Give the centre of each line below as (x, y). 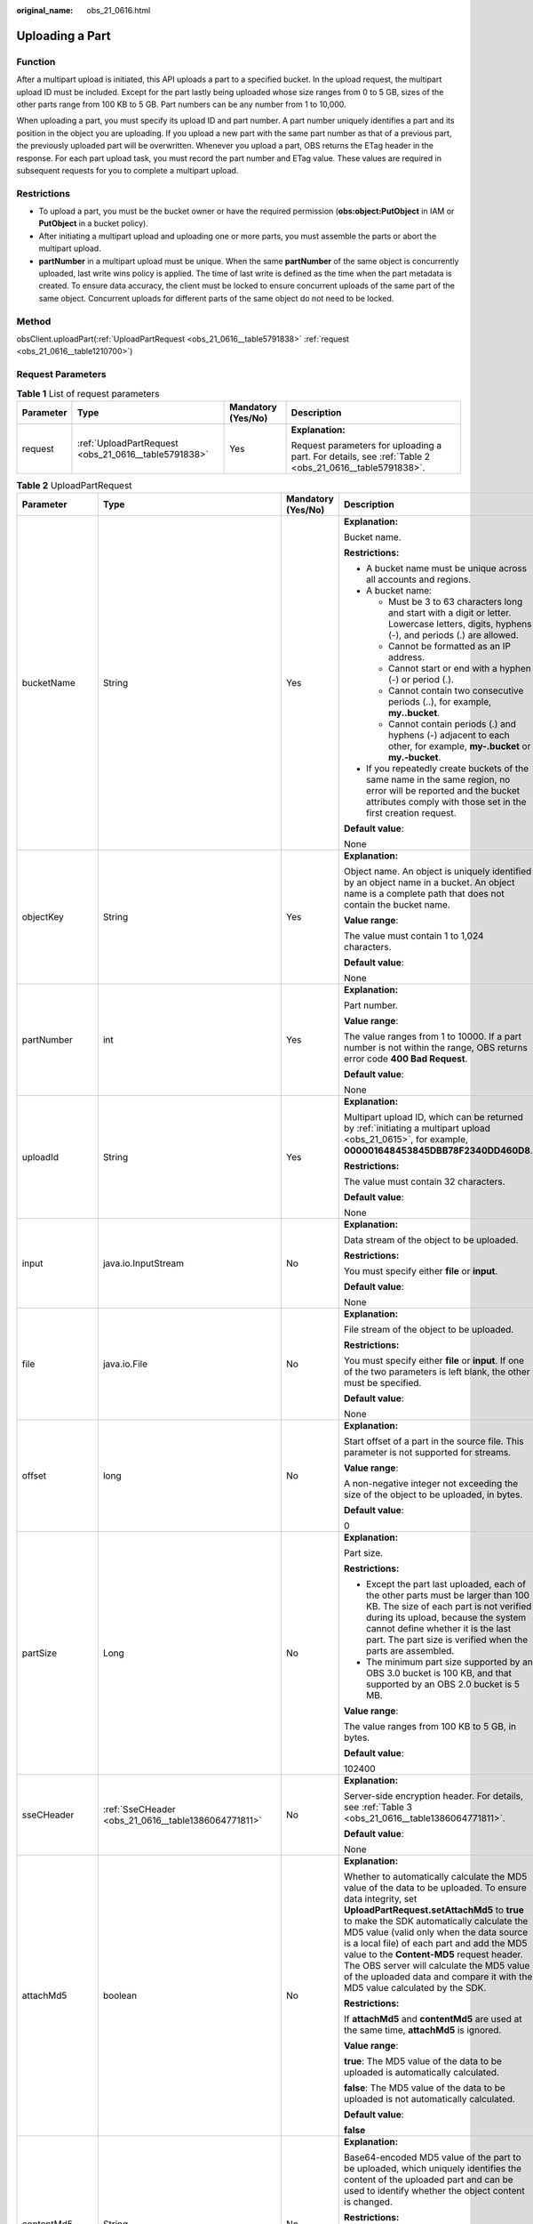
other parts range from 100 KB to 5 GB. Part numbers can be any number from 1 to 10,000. (181, 104)
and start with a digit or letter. (449, 613)
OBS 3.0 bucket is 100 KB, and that (439, 1673)
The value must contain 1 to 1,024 (414, 936)
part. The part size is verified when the (447, 1640)
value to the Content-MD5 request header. (433, 1954)
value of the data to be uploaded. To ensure (435, 1888)
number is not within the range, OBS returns (435, 1048)
